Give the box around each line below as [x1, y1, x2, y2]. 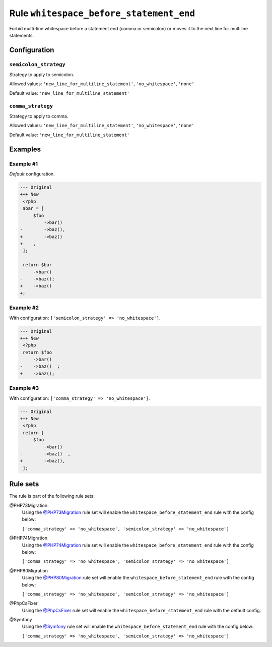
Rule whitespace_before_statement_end [9, 8, 195, 19]
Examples [9, 145, 41, 153]
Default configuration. [9, 170, 55, 177]
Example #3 [9, 385, 39, 392]
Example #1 [9, 160, 38, 167]
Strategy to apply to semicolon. [9, 72, 75, 78]
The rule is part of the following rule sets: [9, 493, 95, 499]
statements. [9, 32, 34, 38]
